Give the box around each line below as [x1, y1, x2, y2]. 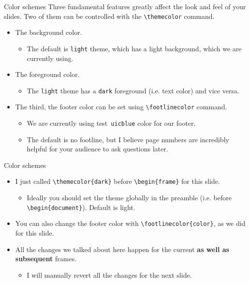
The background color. [15, 27, 82, 37]
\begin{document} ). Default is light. [27, 202, 135, 212]
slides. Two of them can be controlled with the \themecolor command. [4, 11, 215, 21]
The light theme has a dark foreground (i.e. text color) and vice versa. [27, 85, 239, 95]
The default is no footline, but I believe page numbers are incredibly [27, 134, 229, 144]
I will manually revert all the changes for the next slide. [27, 269, 192, 280]
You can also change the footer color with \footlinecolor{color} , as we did [15, 218, 246, 228]
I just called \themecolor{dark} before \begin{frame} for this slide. [15, 176, 220, 186]
